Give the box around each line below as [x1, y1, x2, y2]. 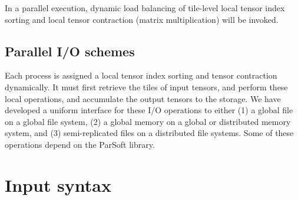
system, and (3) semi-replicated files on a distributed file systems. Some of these [5, 127, 294, 139]
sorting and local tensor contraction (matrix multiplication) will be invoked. [5, 13, 279, 25]
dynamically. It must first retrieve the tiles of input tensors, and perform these [5, 80, 288, 93]
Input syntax [5, 172, 111, 196]
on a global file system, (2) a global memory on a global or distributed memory [5, 115, 291, 127]
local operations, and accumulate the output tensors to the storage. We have [5, 92, 281, 104]
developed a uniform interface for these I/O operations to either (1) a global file [5, 104, 293, 116]
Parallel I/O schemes [5, 42, 135, 60]
